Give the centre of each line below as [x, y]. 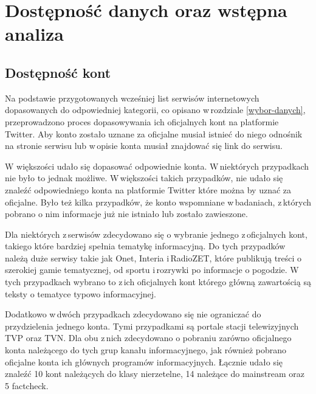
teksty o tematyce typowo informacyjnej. [81, 293]
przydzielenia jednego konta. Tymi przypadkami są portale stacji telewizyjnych [152, 326]
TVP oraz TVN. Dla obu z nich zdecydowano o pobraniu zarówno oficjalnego [148, 338]
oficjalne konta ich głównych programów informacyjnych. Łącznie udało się [144, 361]
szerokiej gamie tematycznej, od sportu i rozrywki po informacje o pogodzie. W [152, 270]
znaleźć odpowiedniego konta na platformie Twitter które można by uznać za [148, 189]
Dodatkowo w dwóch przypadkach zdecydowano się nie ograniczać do [133, 314]
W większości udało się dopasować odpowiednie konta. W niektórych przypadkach [157, 166]
